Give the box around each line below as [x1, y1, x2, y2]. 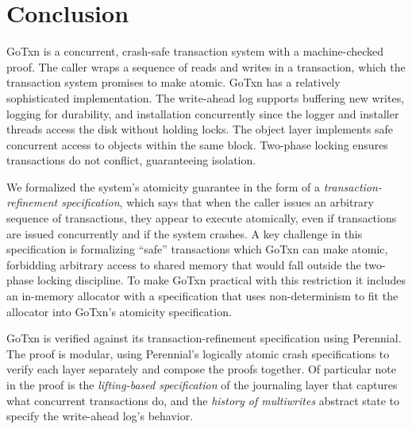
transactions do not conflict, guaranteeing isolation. [6, 152, 256, 168]
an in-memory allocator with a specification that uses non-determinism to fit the [6, 288, 399, 304]
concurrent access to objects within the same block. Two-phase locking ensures [6, 136, 388, 153]
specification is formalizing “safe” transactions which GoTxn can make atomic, [6, 241, 388, 257]
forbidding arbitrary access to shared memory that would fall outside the [6, 256, 361, 272]
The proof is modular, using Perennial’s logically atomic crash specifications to [6, 345, 390, 361]
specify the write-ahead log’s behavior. [6, 408, 194, 424]
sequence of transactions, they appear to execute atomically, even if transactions [6, 210, 397, 226]
